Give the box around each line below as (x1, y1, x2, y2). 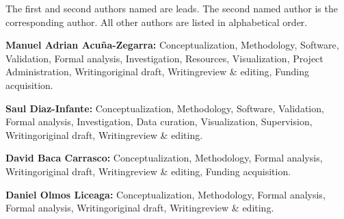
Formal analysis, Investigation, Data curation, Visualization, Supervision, (5, 114, 313, 129)
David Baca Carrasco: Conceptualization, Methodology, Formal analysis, (5, 151, 323, 165)
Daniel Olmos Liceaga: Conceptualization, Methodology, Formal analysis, (5, 187, 326, 201)
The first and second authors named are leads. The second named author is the (5, 1, 338, 15)
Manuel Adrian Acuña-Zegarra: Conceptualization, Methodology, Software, (5, 38, 339, 52)
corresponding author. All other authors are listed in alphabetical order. (5, 14, 308, 29)
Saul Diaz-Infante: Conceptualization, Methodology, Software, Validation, (5, 101, 324, 115)
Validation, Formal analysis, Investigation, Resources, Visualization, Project (5, 51, 323, 65)
